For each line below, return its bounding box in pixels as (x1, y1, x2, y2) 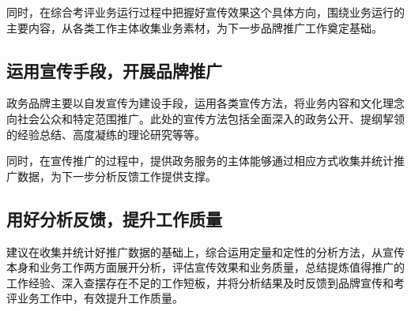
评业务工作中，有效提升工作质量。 (6, 290, 183, 306)
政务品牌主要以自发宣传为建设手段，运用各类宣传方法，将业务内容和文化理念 (6, 95, 405, 111)
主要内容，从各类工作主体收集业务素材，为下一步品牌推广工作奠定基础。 (6, 19, 383, 36)
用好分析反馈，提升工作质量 (6, 206, 222, 230)
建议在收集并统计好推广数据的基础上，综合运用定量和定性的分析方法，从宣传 (6, 243, 405, 260)
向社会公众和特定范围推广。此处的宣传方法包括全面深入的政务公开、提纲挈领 (6, 110, 405, 126)
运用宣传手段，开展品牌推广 (6, 58, 222, 82)
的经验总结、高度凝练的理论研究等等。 (6, 126, 205, 142)
